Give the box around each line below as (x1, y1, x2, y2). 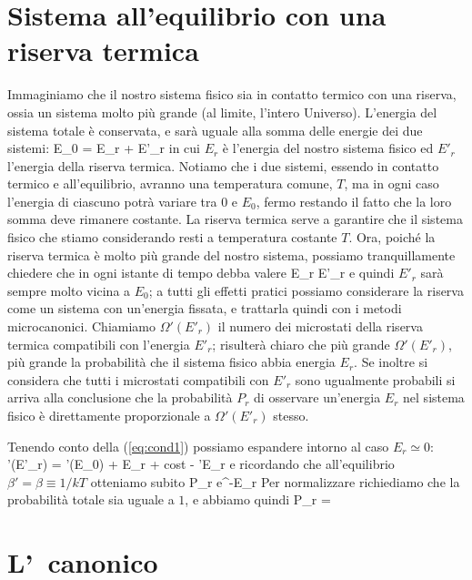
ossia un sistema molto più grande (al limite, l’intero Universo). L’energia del (7, 102, 437, 121)
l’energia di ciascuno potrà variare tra (7, 191, 217, 210)
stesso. (273, 406, 309, 424)
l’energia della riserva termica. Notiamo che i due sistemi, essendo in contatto (7, 156, 439, 175)
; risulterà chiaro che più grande (212, 334, 390, 353)
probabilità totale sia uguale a (7, 490, 175, 509)
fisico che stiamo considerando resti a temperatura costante (7, 228, 337, 247)
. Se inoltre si (354, 352, 428, 371)
